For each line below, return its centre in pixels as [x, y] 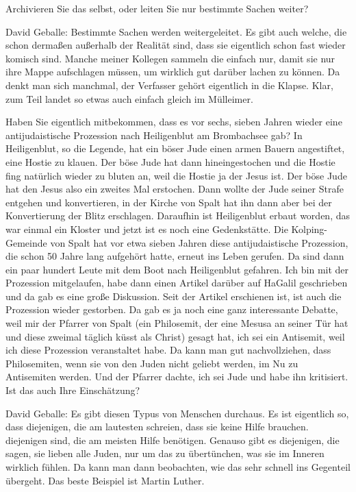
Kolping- [309, 229]
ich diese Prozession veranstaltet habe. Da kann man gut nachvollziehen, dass [168, 350]
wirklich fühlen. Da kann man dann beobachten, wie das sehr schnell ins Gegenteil [178, 467]
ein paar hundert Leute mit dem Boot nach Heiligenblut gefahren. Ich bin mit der [177, 269]
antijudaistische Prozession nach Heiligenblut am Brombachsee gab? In [154, 135]
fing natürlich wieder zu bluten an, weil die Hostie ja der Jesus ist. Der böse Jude [176, 175]
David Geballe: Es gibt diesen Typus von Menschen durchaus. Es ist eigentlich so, [177, 413]
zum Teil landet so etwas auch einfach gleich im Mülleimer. [129, 98]
